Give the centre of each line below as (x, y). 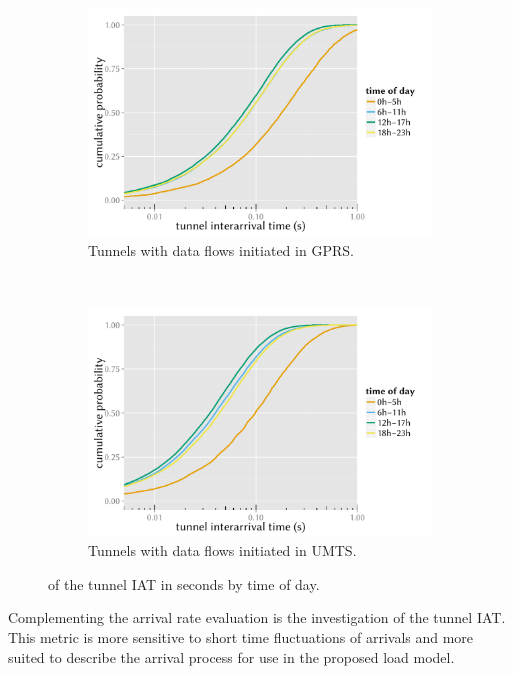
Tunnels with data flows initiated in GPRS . (221, 250)
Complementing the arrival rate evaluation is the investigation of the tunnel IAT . (257, 617)
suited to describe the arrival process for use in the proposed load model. (231, 656)
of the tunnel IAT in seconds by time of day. (184, 583)
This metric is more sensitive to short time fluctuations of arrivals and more (241, 637)
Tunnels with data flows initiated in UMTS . (222, 550)
